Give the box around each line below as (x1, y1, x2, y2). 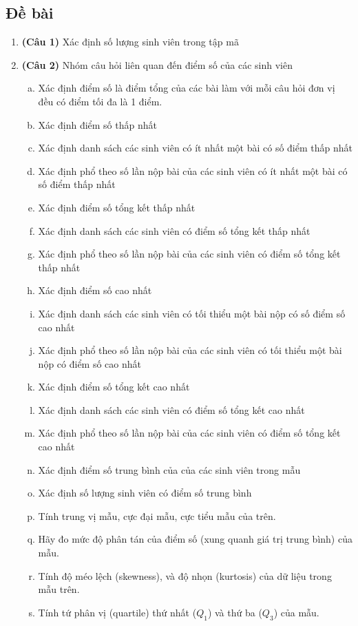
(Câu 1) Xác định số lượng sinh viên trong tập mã (21, 34, 239, 49)
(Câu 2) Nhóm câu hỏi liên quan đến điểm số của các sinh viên (21, 57, 293, 72)
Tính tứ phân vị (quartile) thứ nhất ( (38, 605, 197, 619)
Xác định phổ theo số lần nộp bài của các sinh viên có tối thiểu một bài (38, 343, 342, 357)
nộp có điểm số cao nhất (38, 356, 141, 371)
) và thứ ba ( (207, 605, 262, 619)
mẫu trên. (38, 582, 80, 596)
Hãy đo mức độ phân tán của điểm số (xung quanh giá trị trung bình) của (38, 532, 352, 546)
